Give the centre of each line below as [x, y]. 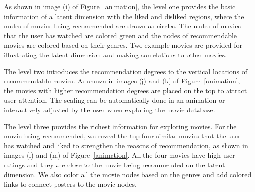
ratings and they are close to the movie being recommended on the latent [114, 164]
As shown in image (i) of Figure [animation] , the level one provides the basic [120, 6]
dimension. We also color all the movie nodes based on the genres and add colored [128, 174]
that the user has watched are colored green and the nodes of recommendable [121, 35]
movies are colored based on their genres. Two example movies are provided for [123, 45]
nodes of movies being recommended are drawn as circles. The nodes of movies [122, 26]
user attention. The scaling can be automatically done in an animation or [114, 100]
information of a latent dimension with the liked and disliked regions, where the [124, 16]
